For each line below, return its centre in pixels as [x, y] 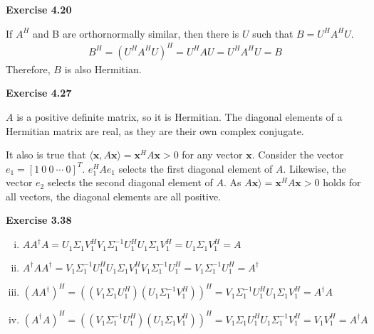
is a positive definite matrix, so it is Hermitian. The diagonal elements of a [180, 116]
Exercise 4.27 [39, 93]
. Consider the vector [298, 155]
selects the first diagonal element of [196, 168]
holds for [342, 182]
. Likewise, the [315, 168]
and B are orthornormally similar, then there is [136, 33]
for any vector [212, 155]
